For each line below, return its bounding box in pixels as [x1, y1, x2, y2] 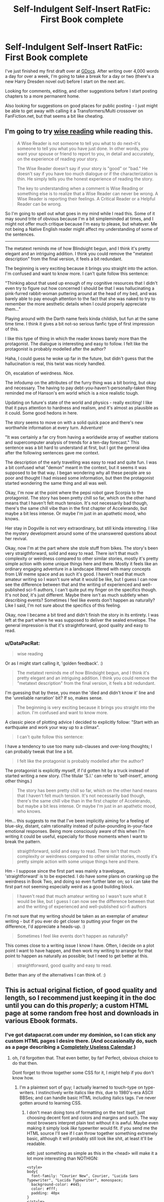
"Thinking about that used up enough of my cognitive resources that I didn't [5, 280, 158, 286]
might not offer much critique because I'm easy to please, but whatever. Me [5, 221, 158, 226]
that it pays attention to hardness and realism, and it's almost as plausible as [5, 404, 159, 410]
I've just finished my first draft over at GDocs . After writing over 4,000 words [5, 68, 159, 74]
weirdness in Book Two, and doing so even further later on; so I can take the [5, 878, 159, 884]
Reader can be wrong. [17, 201, 62, 207]
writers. [19, 1089, 35, 1095]
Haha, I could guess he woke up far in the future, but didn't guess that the [5, 355, 154, 361]
